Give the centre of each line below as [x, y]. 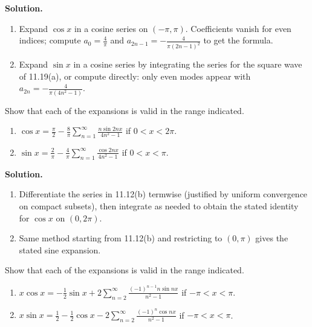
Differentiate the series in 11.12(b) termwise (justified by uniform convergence [163, 194]
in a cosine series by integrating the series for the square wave [188, 64]
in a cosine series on [111, 28]
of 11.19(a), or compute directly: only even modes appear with [135, 76]
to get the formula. [238, 40]
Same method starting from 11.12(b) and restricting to [121, 238]
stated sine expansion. [60, 249]
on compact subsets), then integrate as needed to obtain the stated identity [159, 205]
